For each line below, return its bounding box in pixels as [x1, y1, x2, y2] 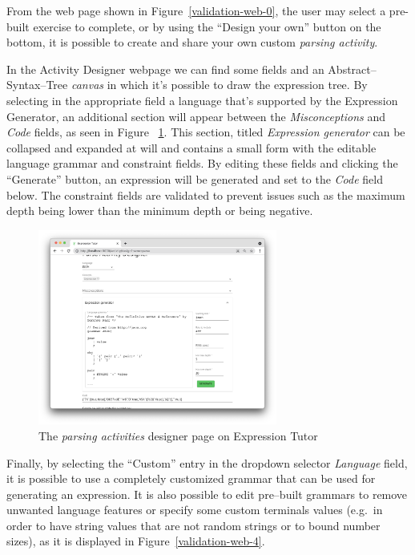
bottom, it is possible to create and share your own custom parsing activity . [6, 34, 378, 51]
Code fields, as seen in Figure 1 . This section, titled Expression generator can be [6, 124, 405, 140]
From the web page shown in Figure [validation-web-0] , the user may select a [6, 2, 386, 18]
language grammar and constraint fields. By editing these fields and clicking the [6, 155, 398, 172]
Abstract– [328, 60, 377, 77]
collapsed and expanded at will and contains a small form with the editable [6, 139, 377, 156]
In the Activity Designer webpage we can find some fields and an [6, 60, 324, 77]
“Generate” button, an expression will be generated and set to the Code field [6, 170, 383, 187]
